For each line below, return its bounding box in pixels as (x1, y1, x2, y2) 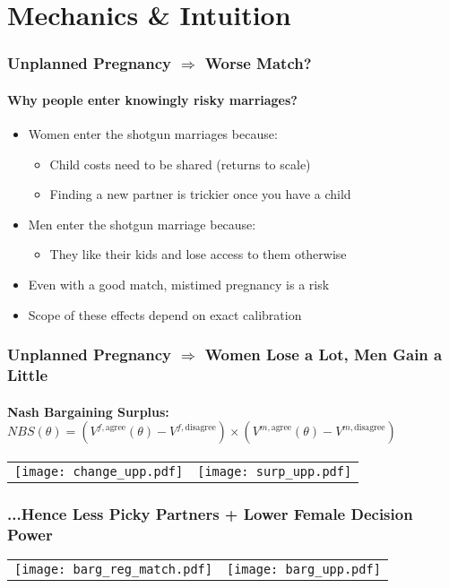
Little (7, 364, 48, 386)
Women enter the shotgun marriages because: (28, 125, 278, 143)
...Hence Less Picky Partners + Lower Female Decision (7, 502, 413, 524)
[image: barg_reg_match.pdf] (14, 561, 212, 576)
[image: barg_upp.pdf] (226, 561, 381, 576)
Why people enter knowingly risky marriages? (7, 90, 298, 108)
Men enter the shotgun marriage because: (28, 214, 256, 233)
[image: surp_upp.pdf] (197, 463, 352, 479)
